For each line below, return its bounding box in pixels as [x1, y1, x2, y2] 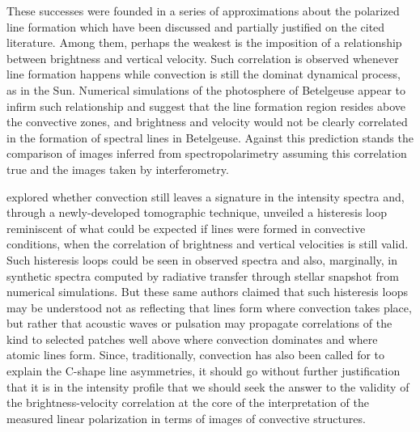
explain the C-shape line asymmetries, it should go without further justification [6, 362, 401, 379]
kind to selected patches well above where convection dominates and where [6, 330, 378, 347]
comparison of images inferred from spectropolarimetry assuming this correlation [6, 145, 407, 162]
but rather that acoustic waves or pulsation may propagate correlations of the [6, 315, 392, 332]
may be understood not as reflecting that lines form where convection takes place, [6, 299, 412, 316]
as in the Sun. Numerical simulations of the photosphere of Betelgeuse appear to [6, 81, 406, 98]
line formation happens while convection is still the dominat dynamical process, [6, 66, 401, 83]
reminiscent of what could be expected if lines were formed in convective [6, 219, 366, 236]
